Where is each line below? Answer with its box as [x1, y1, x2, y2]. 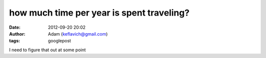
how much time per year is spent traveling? [9, 7, 190, 18]
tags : [9, 38, 20, 44]
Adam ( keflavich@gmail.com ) [48, 31, 108, 37]
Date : [9, 24, 21, 30]
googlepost [48, 38, 71, 44]
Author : [9, 31, 26, 37]
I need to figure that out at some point [9, 47, 86, 53]
